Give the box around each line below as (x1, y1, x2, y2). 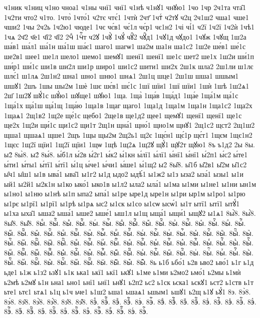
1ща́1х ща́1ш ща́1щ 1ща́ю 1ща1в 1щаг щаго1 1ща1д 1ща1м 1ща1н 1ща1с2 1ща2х (4, 100, 252, 110)
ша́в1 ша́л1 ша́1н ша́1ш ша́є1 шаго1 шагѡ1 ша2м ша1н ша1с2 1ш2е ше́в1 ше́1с (4, 41, 246, 52)
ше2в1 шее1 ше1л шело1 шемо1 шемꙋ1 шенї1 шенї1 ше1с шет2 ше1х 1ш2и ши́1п (4, 51, 254, 61)
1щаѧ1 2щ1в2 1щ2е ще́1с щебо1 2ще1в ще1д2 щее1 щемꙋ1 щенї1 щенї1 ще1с (4, 110, 242, 120)
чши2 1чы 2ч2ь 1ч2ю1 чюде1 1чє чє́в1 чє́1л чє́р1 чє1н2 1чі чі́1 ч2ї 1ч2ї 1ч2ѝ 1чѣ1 (4, 22, 254, 32)
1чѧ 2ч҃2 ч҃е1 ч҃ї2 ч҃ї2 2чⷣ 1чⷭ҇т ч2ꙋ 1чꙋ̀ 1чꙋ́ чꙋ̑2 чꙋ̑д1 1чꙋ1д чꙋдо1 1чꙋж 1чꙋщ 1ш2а (4, 31, 246, 42)
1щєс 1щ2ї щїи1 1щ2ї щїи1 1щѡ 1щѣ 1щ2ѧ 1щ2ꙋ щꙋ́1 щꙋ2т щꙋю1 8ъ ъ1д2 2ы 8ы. (4, 139, 255, 150)
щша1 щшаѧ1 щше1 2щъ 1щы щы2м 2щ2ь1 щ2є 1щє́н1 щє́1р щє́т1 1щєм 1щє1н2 (4, 129, 252, 140)
